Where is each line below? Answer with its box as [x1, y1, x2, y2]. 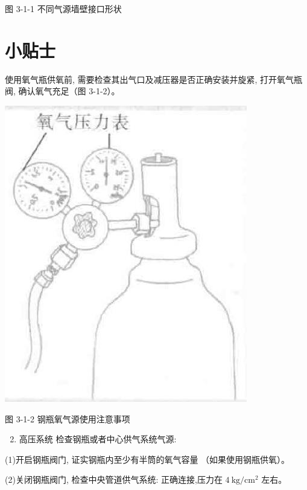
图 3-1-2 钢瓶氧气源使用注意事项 [5, 412, 130, 425]
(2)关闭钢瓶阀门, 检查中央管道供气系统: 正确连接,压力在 [5, 473, 223, 486]
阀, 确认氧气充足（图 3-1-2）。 [5, 85, 120, 97]
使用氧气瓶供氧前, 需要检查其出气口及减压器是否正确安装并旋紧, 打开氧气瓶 [5, 73, 303, 85]
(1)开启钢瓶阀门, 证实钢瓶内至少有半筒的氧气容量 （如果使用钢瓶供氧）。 [5, 453, 290, 465]
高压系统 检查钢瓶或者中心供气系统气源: [19, 433, 177, 445]
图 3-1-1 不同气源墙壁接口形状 [5, 2, 122, 15]
